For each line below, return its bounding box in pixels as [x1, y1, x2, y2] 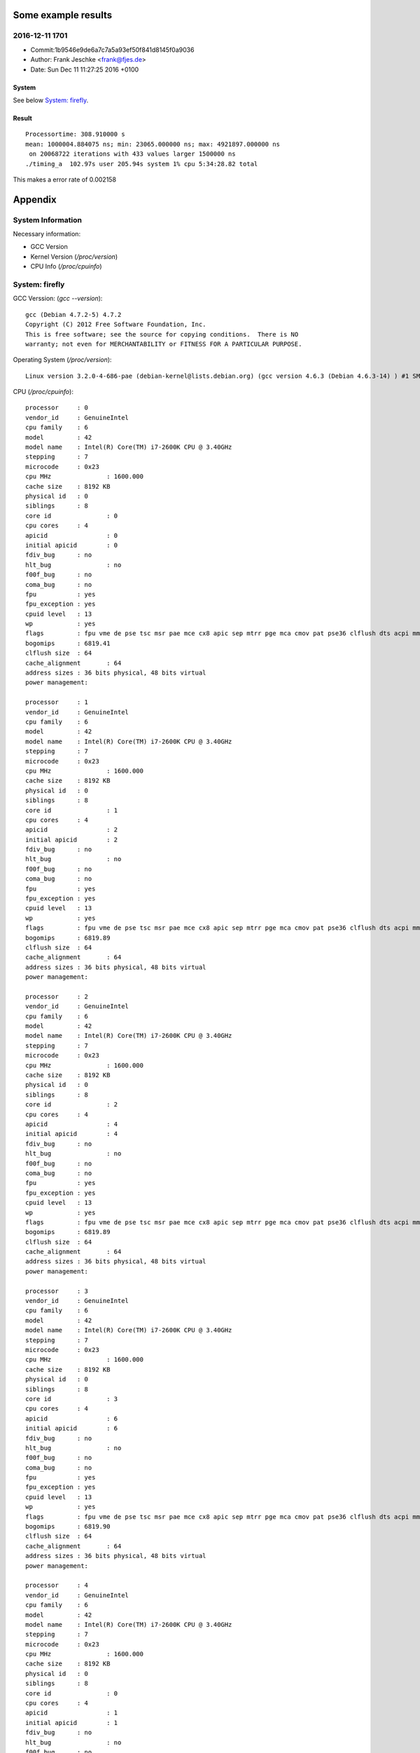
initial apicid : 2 [25, 835, 118, 844]
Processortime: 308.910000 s [25, 130, 125, 138]
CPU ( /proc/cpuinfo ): [13, 388, 73, 396]
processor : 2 [25, 992, 89, 1001]
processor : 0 [25, 404, 89, 412]
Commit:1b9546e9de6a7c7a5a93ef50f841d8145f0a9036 [30, 46, 195, 54]
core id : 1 [25, 806, 118, 814]
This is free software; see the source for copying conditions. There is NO [25, 330, 299, 338]
